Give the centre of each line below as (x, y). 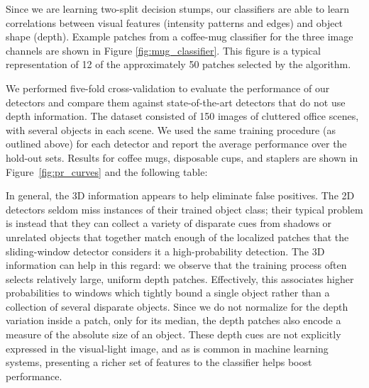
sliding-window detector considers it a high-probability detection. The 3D (165, 251)
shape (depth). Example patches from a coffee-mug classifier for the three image (180, 37)
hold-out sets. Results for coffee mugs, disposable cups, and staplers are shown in (182, 157)
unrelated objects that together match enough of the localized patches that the (177, 237)
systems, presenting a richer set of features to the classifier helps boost (159, 362)
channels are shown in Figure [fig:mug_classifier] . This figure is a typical (163, 50)
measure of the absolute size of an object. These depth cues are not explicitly (174, 334)
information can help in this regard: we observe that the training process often (176, 265)
